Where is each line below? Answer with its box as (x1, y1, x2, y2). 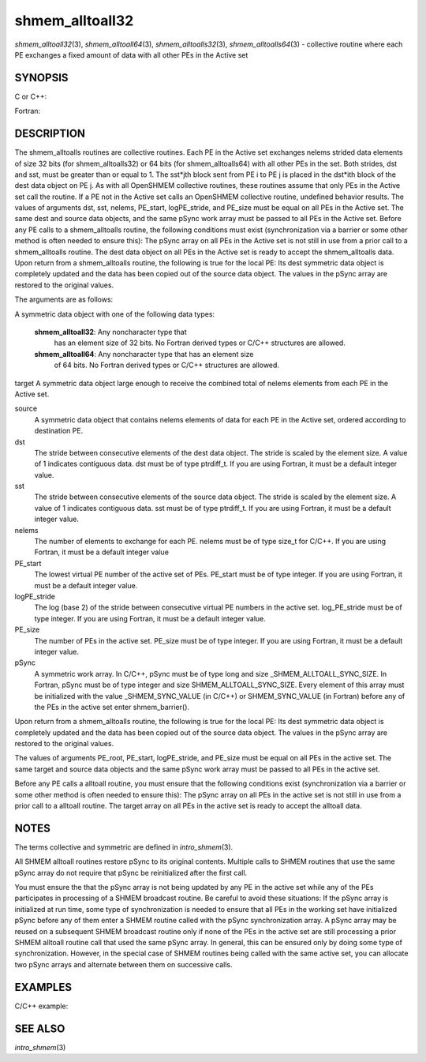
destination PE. (34, 426, 84, 436)
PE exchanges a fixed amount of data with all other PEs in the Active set (14, 50, 248, 59)
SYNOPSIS (14, 71, 69, 84)
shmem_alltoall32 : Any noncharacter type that (34, 328, 187, 336)
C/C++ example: (14, 1001, 69, 1011)
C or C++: (14, 92, 47, 101)
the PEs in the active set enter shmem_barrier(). (34, 702, 189, 711)
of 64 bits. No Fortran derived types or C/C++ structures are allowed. (54, 360, 280, 370)
